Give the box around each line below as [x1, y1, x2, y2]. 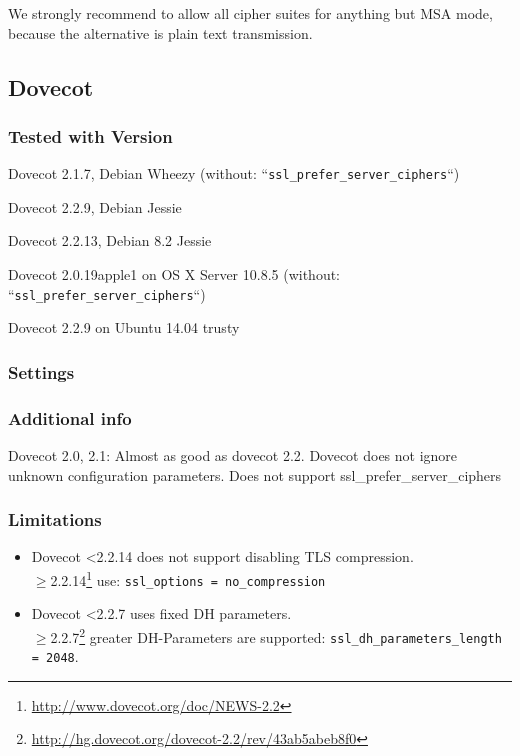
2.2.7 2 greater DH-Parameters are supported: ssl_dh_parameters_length [50, 623, 502, 647]
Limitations [8, 507, 102, 532]
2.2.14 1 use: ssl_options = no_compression [50, 566, 326, 590]
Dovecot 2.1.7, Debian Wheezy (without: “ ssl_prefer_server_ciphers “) [8, 163, 460, 184]
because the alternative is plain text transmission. [8, 22, 313, 43]
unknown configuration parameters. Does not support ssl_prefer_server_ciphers [8, 464, 502, 485]
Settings [8, 359, 75, 384]
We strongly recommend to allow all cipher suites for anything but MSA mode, [8, 3, 493, 23]
